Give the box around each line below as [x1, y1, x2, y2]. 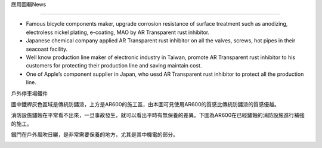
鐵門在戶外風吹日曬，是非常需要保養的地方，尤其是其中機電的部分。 [11, 131, 178, 138]
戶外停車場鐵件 [11, 90, 48, 97]
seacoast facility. [26, 45, 68, 53]
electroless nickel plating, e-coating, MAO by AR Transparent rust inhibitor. [26, 29, 210, 36]
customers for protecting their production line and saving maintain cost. [26, 62, 202, 69]
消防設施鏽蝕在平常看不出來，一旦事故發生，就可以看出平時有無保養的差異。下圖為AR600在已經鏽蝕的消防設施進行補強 [11, 112, 305, 119]
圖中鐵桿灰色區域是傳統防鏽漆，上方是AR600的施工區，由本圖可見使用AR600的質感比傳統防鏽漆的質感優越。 [11, 100, 280, 107]
